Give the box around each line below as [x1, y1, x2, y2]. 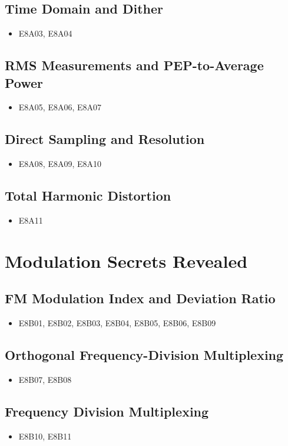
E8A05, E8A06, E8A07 [18, 101, 102, 113]
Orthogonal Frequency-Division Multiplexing [5, 346, 284, 364]
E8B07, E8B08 [18, 373, 72, 385]
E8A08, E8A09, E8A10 [18, 158, 102, 170]
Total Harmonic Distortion [5, 186, 171, 205]
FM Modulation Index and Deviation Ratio [5, 289, 276, 307]
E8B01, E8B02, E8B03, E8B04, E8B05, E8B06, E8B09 [18, 317, 216, 329]
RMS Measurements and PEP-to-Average [5, 56, 264, 74]
